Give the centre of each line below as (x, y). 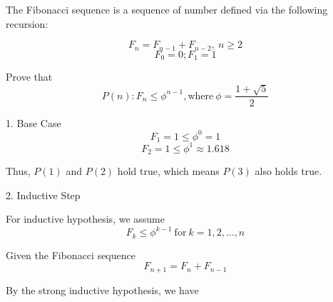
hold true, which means (168, 171)
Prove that (29, 77)
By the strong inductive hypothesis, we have (102, 290)
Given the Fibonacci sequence (71, 255)
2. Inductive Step (43, 195)
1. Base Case (34, 122)
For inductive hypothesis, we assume (85, 219)
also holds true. (288, 171)
